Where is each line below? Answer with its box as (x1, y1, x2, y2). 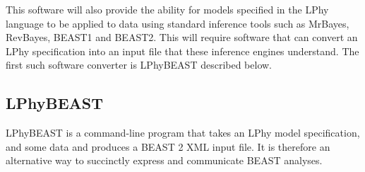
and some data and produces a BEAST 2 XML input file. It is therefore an (6, 139, 330, 154)
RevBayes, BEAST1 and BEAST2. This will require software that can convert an (6, 30, 358, 45)
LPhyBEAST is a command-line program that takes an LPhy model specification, (6, 125, 360, 140)
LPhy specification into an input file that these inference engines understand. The (6, 43, 359, 58)
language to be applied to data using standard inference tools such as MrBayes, (6, 16, 349, 30)
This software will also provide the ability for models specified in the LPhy (6, 2, 329, 16)
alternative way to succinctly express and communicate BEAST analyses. (6, 153, 323, 168)
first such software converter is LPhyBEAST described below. (6, 57, 273, 72)
